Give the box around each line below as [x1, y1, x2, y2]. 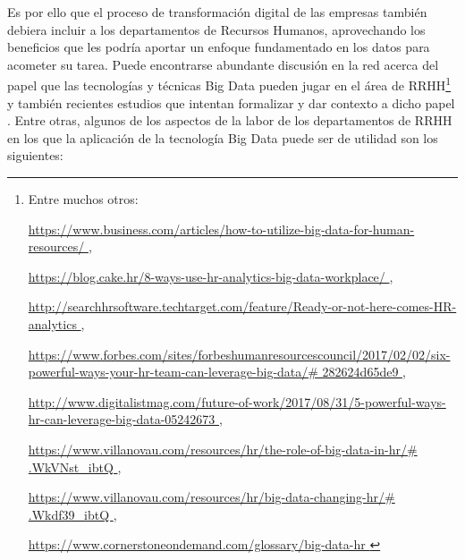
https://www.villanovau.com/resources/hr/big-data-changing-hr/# [28, 488, 395, 506]
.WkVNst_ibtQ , [28, 457, 122, 476]
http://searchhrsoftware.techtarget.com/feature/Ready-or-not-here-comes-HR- [28, 297, 457, 316]
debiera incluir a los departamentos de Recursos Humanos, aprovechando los [7, 20, 426, 38]
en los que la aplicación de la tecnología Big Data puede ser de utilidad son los [7, 128, 438, 147]
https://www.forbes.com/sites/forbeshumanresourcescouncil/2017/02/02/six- [28, 344, 451, 363]
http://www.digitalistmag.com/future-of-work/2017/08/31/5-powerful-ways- [28, 392, 446, 411]
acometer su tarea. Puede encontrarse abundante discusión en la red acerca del [7, 55, 439, 73]
